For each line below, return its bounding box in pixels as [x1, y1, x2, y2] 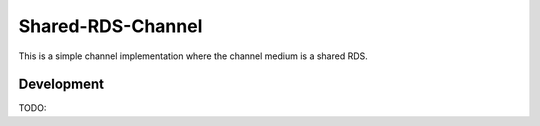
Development [18, 76, 105, 93]
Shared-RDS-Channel [18, 15, 203, 37]
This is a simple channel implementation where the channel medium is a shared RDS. [18, 50, 369, 62]
